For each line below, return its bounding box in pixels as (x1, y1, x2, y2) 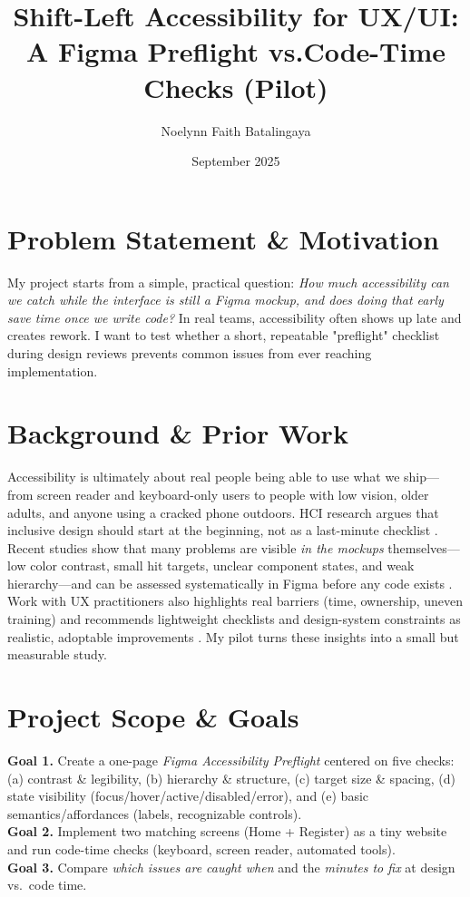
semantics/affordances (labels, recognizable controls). (7, 804, 302, 823)
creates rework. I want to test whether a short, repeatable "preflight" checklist (7, 326, 440, 345)
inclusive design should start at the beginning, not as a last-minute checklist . (7, 521, 438, 540)
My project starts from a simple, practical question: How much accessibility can (7, 272, 449, 291)
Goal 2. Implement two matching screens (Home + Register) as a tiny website (7, 822, 447, 841)
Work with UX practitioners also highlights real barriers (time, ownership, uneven (7, 591, 464, 610)
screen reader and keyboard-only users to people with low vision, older (37, 484, 429, 503)
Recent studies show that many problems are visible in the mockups (7, 538, 384, 557)
